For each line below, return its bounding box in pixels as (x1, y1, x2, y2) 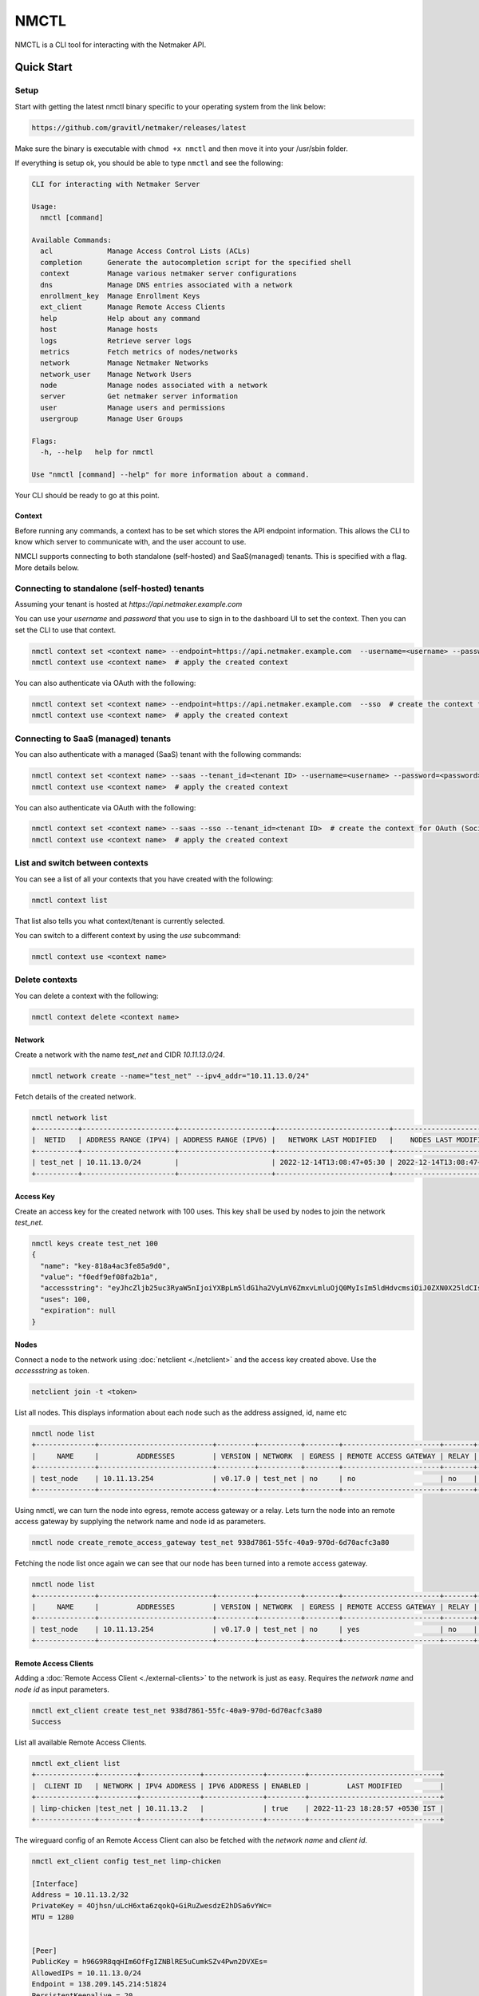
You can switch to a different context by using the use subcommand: (14, 930, 241, 940)
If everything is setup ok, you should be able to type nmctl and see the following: (14, 158, 283, 168)
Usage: (31, 202, 57, 211)
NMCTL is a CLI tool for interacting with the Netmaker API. (14, 40, 207, 50)
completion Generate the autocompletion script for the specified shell (40, 258, 352, 267)
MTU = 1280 (31, 1912, 74, 1922)
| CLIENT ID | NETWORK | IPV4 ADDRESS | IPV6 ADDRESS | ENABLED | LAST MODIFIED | (31, 1781, 445, 1790)
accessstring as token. (14, 1366, 89, 1376)
